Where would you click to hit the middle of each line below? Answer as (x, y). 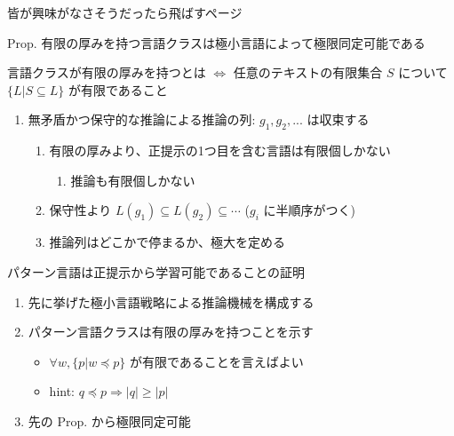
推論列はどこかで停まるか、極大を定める (167, 242)
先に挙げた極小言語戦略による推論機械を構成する (171, 301)
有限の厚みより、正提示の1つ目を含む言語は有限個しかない (220, 151)
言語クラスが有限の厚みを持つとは (107, 72)
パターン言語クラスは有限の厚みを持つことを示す (171, 332)
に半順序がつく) (310, 210)
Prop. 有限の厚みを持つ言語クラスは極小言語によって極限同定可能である (216, 42)
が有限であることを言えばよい (216, 361)
